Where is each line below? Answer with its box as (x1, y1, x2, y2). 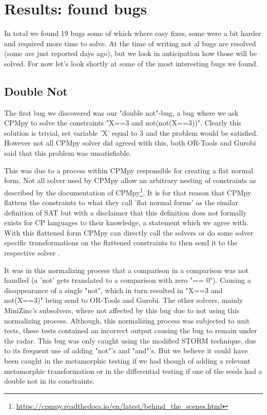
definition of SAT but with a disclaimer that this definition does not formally (4, 207, 247, 218)
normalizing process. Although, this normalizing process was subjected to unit (4, 315, 250, 326)
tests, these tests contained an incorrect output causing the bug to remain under (4, 325, 257, 336)
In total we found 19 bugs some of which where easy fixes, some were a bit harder (4, 28, 261, 39)
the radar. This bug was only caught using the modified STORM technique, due (4, 335, 256, 346)
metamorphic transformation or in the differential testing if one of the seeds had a (4, 365, 262, 376)
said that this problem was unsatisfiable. (4, 148, 131, 158)
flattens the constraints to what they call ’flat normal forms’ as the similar (4, 197, 238, 208)
